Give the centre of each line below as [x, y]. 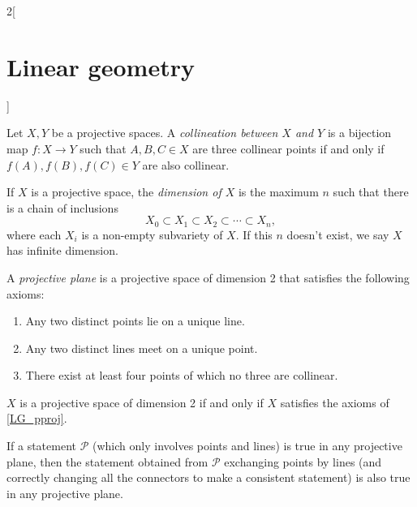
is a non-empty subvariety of [152, 234]
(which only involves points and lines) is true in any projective [247, 446]
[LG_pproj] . [37, 418]
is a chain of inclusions [62, 207]
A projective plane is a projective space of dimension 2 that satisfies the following [208, 277]
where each [34, 234]
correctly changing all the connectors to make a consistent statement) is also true [208, 477]
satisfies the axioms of [335, 402]
